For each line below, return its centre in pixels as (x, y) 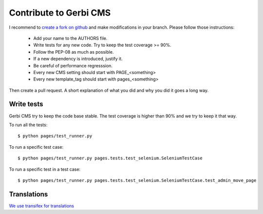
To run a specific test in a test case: (45, 169)
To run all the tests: (28, 125)
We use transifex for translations (41, 206)
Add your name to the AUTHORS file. (70, 38)
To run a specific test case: (36, 147)
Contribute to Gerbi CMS (60, 13)
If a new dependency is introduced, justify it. (78, 59)
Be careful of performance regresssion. (73, 65)
